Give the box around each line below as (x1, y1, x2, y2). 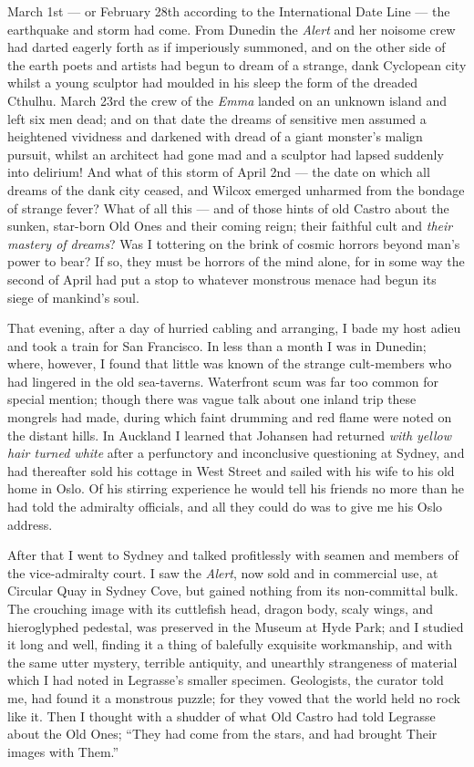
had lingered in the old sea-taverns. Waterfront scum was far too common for (7, 371, 439, 390)
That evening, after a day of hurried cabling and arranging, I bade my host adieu (7, 318, 461, 337)
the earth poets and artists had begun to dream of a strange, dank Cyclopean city (7, 55, 467, 74)
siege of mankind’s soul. (7, 287, 139, 306)
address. (7, 514, 53, 534)
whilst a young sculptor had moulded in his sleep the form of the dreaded (7, 73, 418, 92)
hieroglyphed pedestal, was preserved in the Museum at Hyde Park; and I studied (7, 617, 464, 636)
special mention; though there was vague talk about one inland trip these (7, 389, 417, 409)
